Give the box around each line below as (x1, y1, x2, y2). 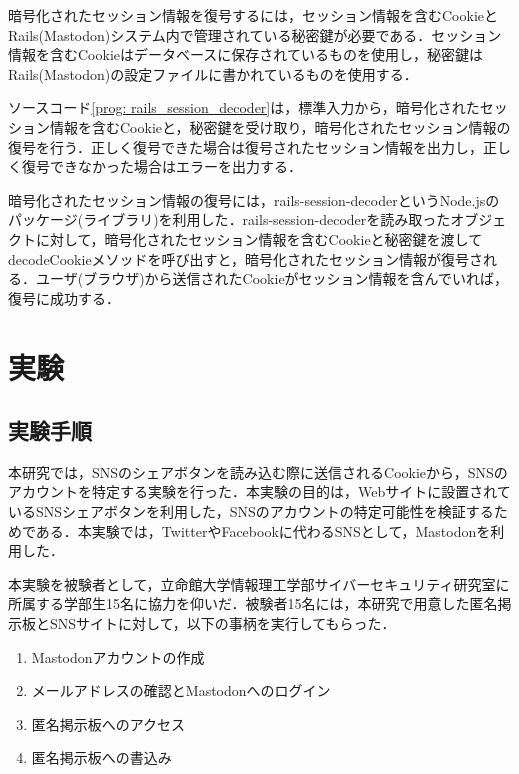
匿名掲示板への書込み (31, 747, 172, 768)
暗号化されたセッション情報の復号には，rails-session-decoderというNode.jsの (8, 189, 500, 210)
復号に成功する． (8, 287, 120, 308)
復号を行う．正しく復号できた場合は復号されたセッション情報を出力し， (8, 136, 483, 157)
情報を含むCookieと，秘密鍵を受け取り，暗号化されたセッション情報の (49, 116, 511, 137)
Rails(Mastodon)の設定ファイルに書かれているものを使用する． (8, 63, 418, 84)
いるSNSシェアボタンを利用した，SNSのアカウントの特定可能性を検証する (8, 501, 494, 522)
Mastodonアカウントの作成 (31, 646, 205, 667)
